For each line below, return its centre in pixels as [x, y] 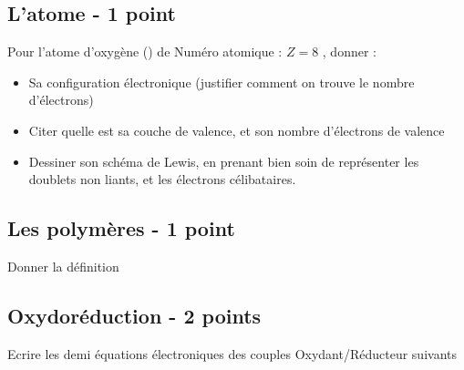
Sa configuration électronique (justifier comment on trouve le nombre [222, 82]
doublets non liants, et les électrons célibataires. [162, 179]
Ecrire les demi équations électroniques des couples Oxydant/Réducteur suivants [232, 353]
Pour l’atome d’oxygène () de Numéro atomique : [145, 51]
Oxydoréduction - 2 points [134, 315]
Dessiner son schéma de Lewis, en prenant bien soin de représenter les [224, 161]
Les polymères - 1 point [121, 228]
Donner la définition [63, 266]
